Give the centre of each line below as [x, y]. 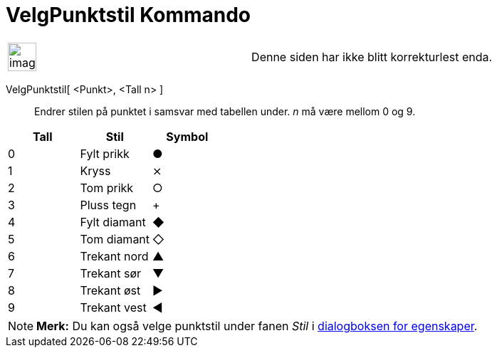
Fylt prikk [105, 153]
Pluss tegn [108, 205]
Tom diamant [115, 239]
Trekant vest [113, 307]
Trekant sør [111, 273]
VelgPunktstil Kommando [129, 15]
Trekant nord [114, 256]
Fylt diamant [113, 222]
